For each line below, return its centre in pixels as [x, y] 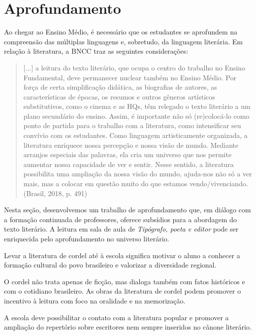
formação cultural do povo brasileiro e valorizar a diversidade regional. [110, 265]
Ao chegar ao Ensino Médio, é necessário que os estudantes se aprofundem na [121, 32]
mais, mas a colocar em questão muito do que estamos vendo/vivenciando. [136, 184]
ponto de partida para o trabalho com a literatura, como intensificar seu [132, 125]
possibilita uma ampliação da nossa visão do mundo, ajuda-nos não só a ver [138, 174]
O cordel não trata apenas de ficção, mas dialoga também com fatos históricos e [125, 281]
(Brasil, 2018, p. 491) [55, 193]
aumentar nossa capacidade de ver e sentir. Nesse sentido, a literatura [128, 164]
